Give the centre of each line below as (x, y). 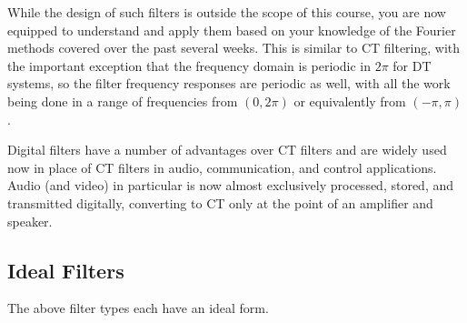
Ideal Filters (66, 270)
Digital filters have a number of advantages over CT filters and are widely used (227, 150)
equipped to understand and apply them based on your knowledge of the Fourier (232, 30)
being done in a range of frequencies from (123, 101)
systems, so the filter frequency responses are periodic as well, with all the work (229, 83)
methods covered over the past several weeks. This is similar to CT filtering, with (234, 48)
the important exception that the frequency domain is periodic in (189, 65)
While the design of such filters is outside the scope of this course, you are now (227, 12)
